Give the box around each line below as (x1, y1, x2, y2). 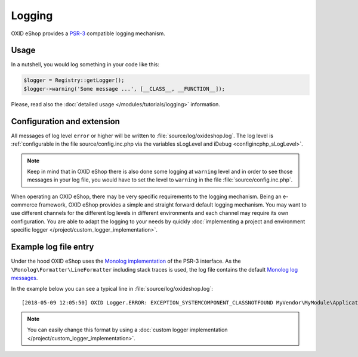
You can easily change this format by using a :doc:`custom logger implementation (27, 326, 228, 334)
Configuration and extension (11, 116, 121, 127)
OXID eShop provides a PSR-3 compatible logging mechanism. (11, 30, 165, 37)
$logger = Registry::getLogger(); (23, 77, 125, 84)
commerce (11, 201, 38, 208)
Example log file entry (11, 242, 94, 252)
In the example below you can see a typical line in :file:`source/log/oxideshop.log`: (11, 285, 213, 293)
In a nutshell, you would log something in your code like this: (11, 61, 159, 68)
